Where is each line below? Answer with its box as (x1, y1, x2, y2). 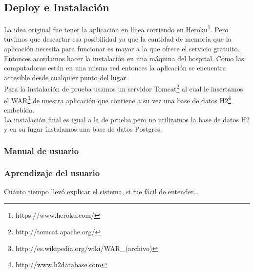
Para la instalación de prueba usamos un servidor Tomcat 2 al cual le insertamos (4, 82, 243, 94)
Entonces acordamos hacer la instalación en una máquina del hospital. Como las (4, 53, 244, 63)
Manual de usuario (4, 144, 79, 157)
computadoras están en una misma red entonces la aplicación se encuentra (4, 63, 226, 73)
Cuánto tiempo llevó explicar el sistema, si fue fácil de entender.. (4, 186, 198, 196)
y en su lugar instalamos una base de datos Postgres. (4, 124, 162, 134)
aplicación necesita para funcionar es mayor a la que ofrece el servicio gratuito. (4, 44, 240, 54)
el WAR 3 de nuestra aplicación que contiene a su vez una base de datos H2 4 (4, 93, 231, 105)
